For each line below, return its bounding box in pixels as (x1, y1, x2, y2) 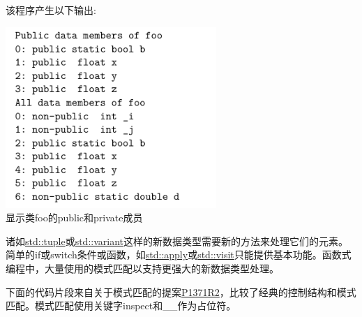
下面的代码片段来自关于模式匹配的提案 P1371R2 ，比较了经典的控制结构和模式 (6, 284, 356, 299)
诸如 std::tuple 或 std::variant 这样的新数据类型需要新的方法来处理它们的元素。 (6, 233, 349, 248)
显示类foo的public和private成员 (6, 210, 143, 225)
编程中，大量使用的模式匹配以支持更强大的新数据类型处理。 (6, 260, 279, 275)
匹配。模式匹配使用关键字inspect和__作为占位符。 (6, 298, 236, 313)
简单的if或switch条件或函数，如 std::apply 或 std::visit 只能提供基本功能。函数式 (6, 247, 352, 262)
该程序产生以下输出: (6, 3, 96, 17)
